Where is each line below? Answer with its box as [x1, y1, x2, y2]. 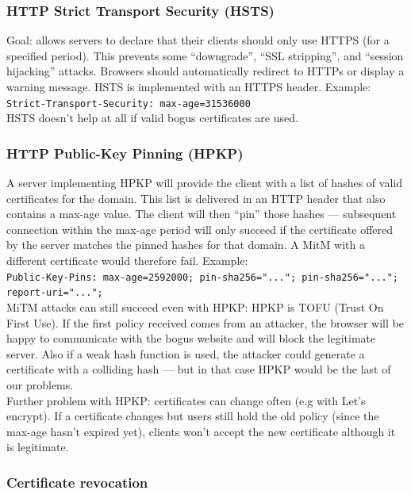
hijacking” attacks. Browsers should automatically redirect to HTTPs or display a [6, 63, 405, 79]
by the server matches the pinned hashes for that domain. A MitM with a [6, 236, 365, 253]
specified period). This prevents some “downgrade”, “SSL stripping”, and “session [6, 47, 404, 63]
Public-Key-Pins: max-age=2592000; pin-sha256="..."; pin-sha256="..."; [6, 271, 398, 283]
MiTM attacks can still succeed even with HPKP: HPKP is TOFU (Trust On [6, 298, 384, 315]
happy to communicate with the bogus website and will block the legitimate [6, 330, 376, 347]
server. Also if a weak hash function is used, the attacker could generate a [6, 345, 365, 362]
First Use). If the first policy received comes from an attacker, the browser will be [6, 314, 404, 331]
